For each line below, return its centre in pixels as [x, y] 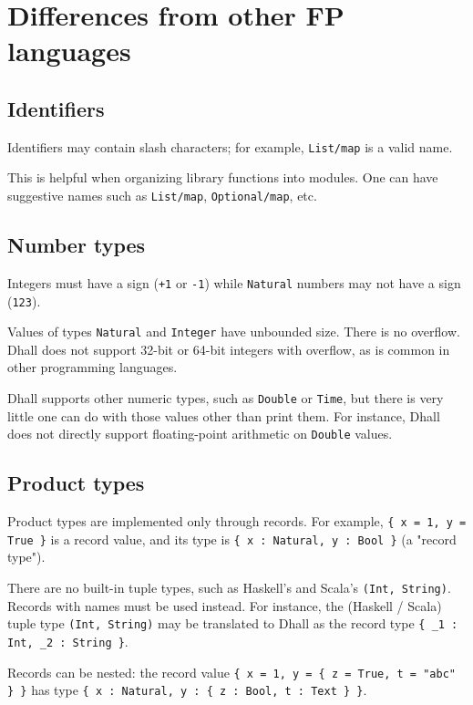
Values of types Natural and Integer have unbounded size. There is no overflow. [234, 332]
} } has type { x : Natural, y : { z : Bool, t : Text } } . [187, 690]
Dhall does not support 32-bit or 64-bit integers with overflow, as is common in [229, 349]
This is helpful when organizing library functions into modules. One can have [223, 177]
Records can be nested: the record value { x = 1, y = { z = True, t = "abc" [231, 672]
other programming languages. [93, 367]
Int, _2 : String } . [68, 641]
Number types [77, 245]
